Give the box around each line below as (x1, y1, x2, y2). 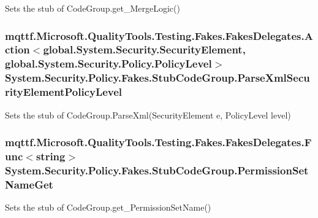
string (36, 148, 66, 163)
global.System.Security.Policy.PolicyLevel (5, 56, 212, 71)
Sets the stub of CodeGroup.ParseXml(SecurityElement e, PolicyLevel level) (5, 108, 291, 121)
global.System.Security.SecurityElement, (43, 42, 246, 57)
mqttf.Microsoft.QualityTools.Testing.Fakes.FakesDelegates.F (5, 134, 312, 150)
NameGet (5, 176, 53, 192)
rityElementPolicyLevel (5, 84, 123, 99)
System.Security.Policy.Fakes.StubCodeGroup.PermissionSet (5, 162, 309, 177)
